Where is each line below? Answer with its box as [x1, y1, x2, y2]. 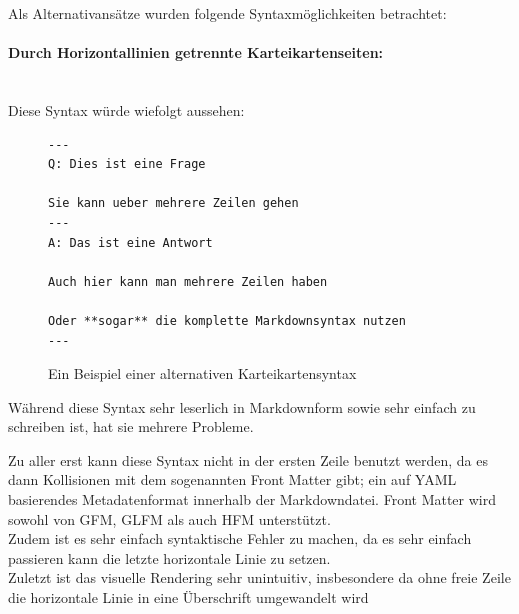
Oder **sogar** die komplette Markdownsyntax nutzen [48, 313, 406, 328]
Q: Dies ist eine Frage [48, 157, 206, 172]
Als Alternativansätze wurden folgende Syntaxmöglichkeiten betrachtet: [8, 3, 447, 23]
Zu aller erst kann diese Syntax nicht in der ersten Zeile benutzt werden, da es [8, 449, 488, 470]
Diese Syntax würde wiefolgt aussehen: [8, 99, 245, 120]
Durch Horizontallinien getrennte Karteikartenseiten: [8, 42, 384, 63]
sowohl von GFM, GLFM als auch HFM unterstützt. [8, 508, 331, 529]
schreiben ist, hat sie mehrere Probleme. [8, 416, 254, 437]
